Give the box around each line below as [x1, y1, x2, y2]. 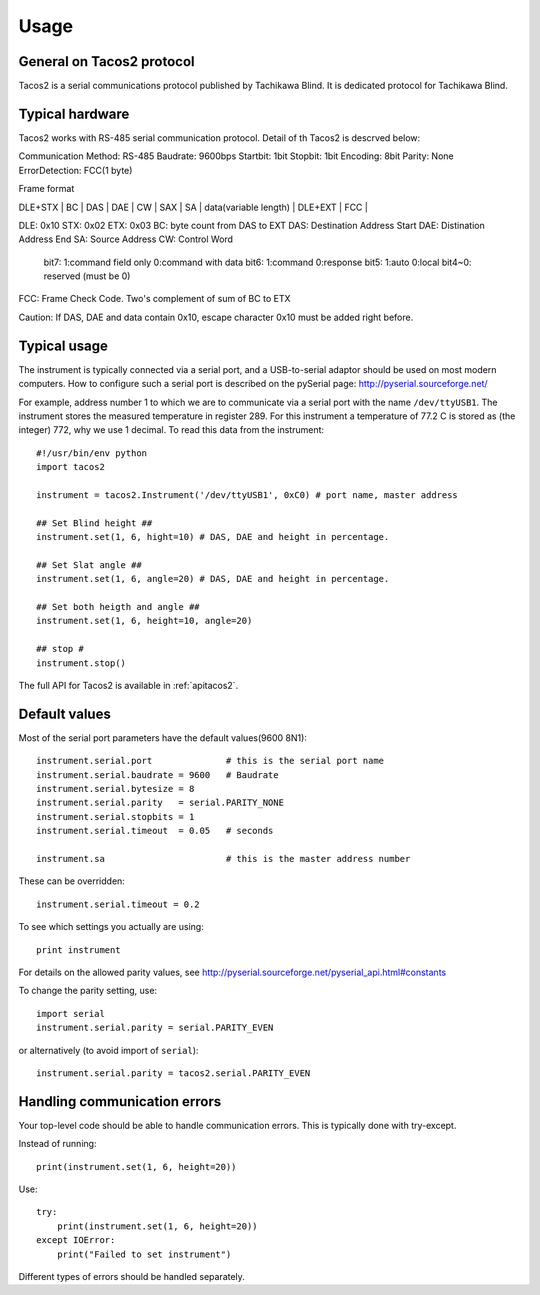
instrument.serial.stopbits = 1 [36, 811, 195, 822]
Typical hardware [18, 105, 130, 122]
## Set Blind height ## [36, 517, 153, 529]
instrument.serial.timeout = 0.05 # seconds [36, 825, 274, 837]
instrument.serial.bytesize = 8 [36, 783, 195, 795]
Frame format [18, 183, 75, 195]
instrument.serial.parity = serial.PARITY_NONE [36, 797, 285, 809]
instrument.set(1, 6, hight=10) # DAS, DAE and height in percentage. [36, 531, 390, 543]
